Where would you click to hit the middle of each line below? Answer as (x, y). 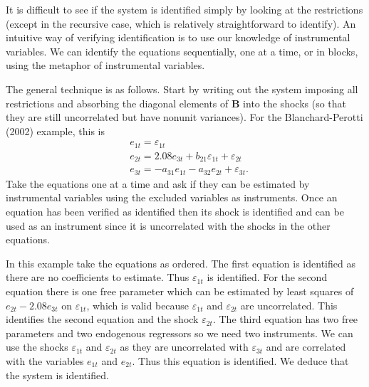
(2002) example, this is (55, 131)
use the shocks (37, 347)
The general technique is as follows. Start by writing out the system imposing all (182, 89)
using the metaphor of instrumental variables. (105, 65)
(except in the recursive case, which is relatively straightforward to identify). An (181, 23)
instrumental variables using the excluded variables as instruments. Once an (172, 197)
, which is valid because (138, 305)
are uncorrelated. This (289, 305)
